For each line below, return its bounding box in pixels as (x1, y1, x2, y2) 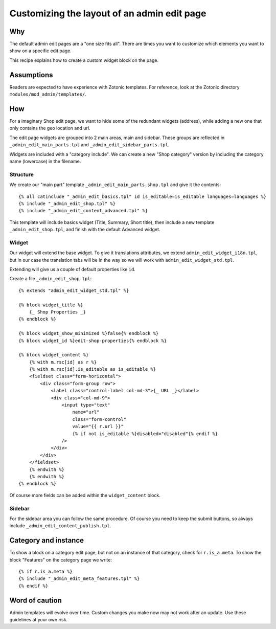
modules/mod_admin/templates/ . (9, 91, 87, 97)
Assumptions (9, 71, 53, 79)
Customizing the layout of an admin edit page (9, 8, 206, 19)
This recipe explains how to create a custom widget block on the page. (9, 57, 159, 63)
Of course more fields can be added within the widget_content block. (9, 492, 160, 498)
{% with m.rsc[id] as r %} (29, 359, 97, 365)
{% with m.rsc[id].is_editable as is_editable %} (29, 366, 156, 372)
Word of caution (9, 596, 62, 604)
